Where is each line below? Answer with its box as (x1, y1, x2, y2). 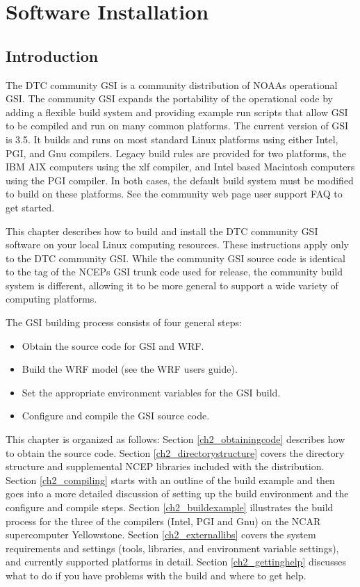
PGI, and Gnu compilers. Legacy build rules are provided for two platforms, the (6, 145, 346, 160)
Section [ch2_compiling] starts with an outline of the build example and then (6, 472, 335, 487)
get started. (6, 200, 55, 214)
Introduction (6, 45, 99, 66)
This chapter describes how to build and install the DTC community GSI (6, 223, 318, 238)
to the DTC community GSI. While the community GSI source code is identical (6, 250, 345, 265)
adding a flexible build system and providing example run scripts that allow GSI (6, 104, 348, 119)
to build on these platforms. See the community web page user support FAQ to (6, 186, 343, 201)
